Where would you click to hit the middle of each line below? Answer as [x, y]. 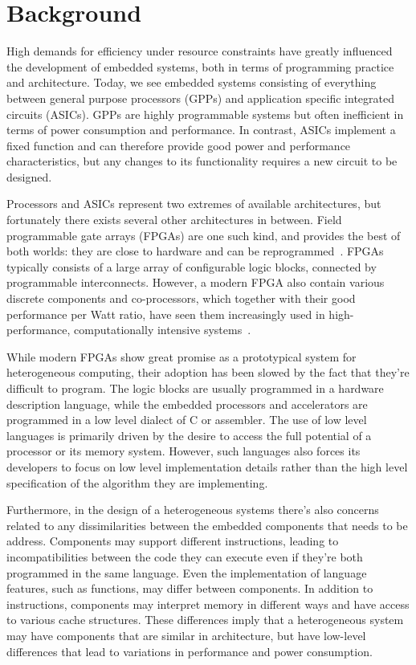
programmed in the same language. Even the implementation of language [187, 572]
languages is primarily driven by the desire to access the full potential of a [189, 435]
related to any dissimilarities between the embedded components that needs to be [207, 525]
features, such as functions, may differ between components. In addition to [190, 588]
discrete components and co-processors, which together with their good [181, 298]
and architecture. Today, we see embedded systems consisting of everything [192, 82]
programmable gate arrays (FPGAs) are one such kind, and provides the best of [204, 235]
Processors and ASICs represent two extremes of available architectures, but [194, 204]
